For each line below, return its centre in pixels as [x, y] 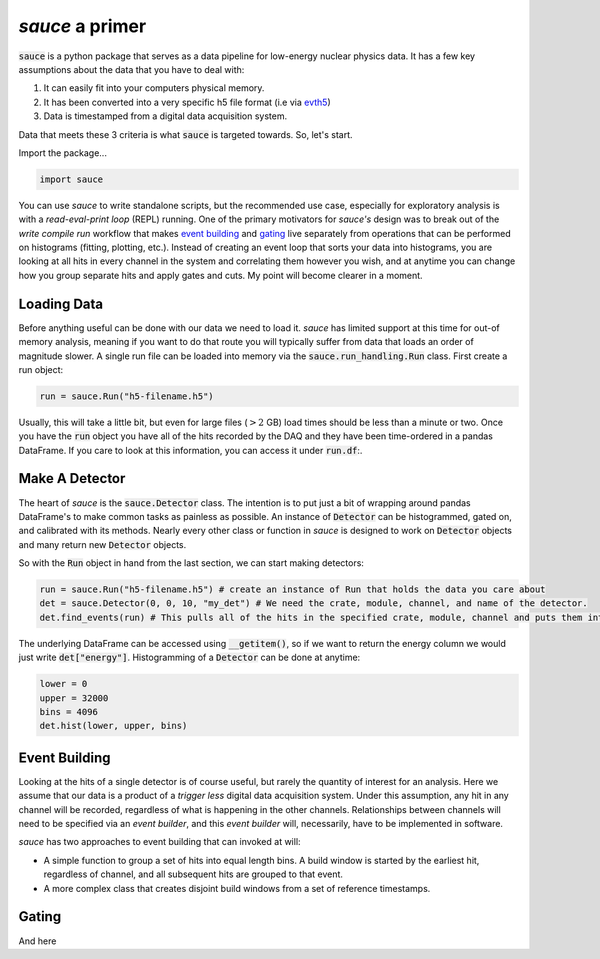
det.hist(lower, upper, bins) [113, 726]
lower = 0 [63, 684]
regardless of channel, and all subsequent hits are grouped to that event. [193, 874]
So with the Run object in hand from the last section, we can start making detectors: [191, 563]
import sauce [71, 179]
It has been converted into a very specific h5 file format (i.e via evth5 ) [187, 102]
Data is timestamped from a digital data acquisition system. [165, 116]
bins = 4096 [69, 712]
